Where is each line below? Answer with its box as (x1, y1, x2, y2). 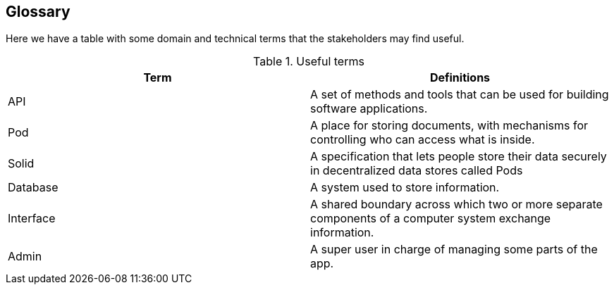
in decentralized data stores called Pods (310, 163, 523, 178)
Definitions (429, 70, 491, 85)
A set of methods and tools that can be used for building (310, 87, 609, 102)
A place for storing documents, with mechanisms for (310, 118, 588, 133)
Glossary (6, 3, 70, 20)
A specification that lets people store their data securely (310, 149, 607, 164)
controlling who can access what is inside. (310, 132, 535, 147)
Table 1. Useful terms (253, 54, 364, 69)
